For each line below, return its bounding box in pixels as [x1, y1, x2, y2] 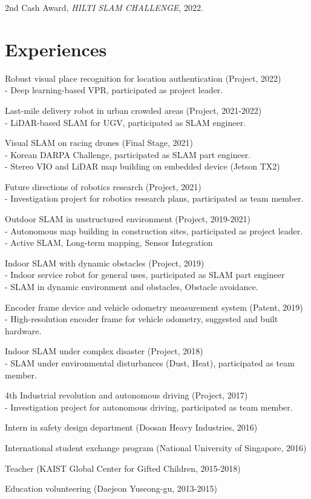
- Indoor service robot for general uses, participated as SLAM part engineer [5, 268, 285, 281]
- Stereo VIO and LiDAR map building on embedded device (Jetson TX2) [5, 160, 280, 173]
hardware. [5, 324, 42, 337]
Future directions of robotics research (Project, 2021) [5, 180, 201, 193]
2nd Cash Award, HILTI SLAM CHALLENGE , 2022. [5, 1, 203, 13]
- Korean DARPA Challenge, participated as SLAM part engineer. [5, 148, 251, 160]
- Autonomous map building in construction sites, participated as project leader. [5, 224, 303, 237]
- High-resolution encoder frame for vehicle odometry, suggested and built [5, 312, 278, 325]
